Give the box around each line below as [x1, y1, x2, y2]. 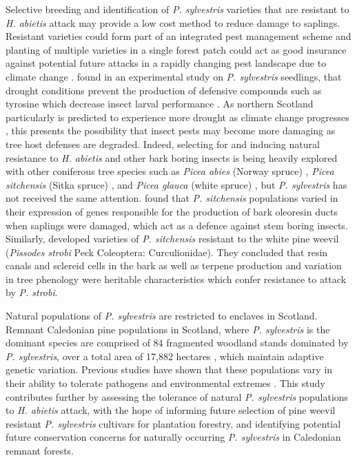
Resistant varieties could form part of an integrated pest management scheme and [6, 29, 351, 43]
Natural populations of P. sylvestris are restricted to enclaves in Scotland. [6, 309, 318, 323]
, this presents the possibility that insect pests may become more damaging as [6, 123, 336, 138]
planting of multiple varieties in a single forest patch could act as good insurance [6, 42, 347, 56]
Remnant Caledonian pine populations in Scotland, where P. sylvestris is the [6, 322, 330, 336]
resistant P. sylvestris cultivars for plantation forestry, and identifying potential [6, 416, 341, 430]
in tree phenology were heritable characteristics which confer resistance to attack [6, 271, 347, 286]
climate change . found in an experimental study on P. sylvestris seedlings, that [6, 69, 342, 83]
